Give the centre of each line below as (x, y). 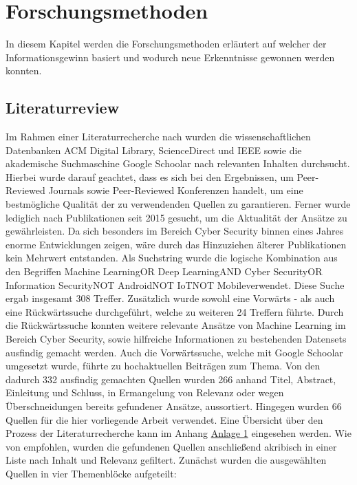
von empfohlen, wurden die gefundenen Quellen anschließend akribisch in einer (171, 446)
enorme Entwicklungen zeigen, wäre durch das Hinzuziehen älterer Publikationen (176, 244)
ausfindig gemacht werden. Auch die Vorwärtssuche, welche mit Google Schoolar (174, 352)
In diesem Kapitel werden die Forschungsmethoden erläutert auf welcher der (166, 44)
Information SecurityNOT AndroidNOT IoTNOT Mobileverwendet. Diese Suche (175, 284)
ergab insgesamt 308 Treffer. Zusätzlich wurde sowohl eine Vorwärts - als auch (170, 298)
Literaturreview (63, 108)
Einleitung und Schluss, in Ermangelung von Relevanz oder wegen (145, 392)
